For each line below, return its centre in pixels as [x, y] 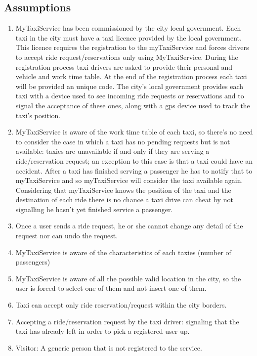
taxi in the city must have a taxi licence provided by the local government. [128, 37]
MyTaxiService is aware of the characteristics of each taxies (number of [123, 252]
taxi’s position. [38, 115]
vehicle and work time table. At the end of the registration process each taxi [131, 76]
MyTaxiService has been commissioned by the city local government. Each [128, 28]
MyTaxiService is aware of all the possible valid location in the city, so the [128, 278]
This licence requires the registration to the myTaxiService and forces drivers [132, 47]
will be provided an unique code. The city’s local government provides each [129, 86]
